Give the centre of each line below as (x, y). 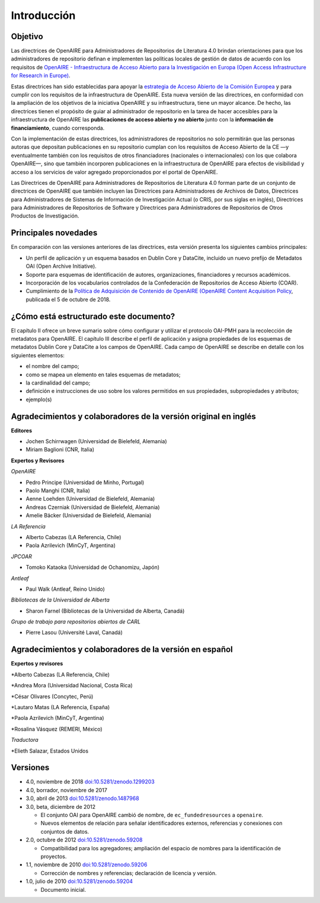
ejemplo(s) (39, 399)
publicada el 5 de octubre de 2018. (68, 299)
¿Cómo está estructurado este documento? (93, 316)
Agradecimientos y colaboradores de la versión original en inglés (133, 416)
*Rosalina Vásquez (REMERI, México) (57, 729)
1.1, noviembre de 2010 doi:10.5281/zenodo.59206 (87, 864)
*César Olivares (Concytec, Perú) (52, 696)
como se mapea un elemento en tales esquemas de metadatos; (103, 374)
